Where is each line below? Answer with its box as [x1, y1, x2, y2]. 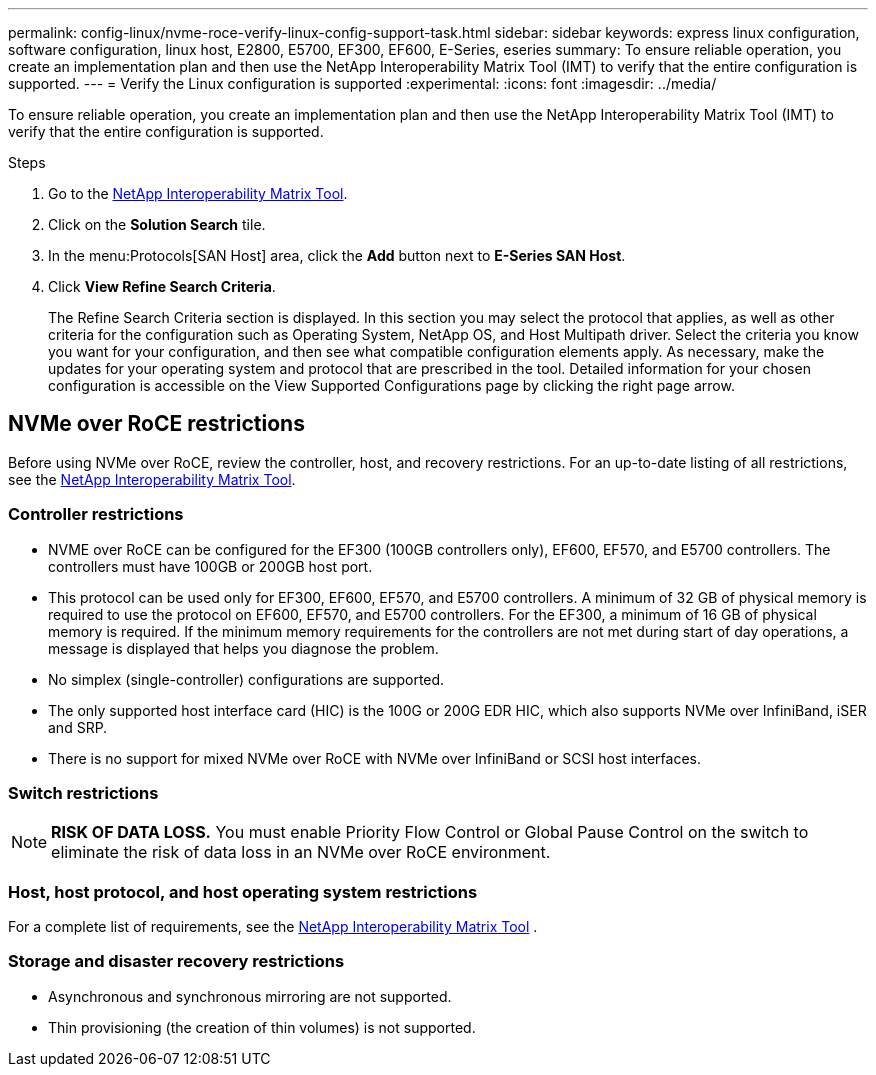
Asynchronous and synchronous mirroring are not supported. [48, 987, 452, 1005]
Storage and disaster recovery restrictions [8, 951, 345, 972]
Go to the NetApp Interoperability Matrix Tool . [48, 185, 348, 202]
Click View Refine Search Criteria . [48, 278, 276, 295]
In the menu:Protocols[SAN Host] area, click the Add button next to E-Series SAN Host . [48, 247, 626, 264]
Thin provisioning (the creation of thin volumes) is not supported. [48, 1018, 476, 1036]
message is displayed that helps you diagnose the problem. [48, 639, 439, 657]
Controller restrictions [8, 504, 184, 525]
